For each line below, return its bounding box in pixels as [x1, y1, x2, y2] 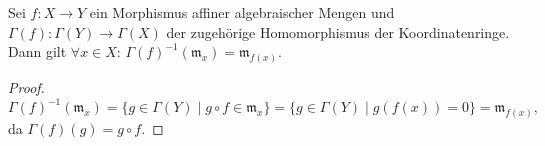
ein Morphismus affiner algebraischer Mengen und [89, 2, 395, 22]
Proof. [8, 77, 45, 98]
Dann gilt [8, 41, 67, 62]
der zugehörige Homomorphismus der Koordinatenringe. [166, 21, 510, 42]
